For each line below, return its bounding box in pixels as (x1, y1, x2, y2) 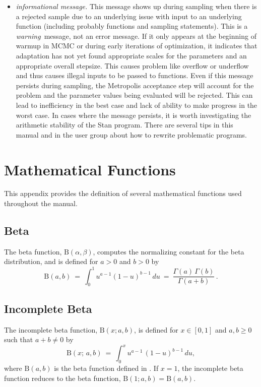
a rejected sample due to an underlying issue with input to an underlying (16, 11, 242, 21)
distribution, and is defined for (4, 256, 98, 267)
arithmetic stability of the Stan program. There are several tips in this (16, 119, 233, 130)
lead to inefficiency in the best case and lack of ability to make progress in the (16, 99, 257, 110)
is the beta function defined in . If (54, 363, 159, 373)
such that (4, 334, 33, 345)
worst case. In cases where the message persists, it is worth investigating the (16, 109, 251, 120)
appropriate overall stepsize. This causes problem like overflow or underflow (16, 60, 249, 71)
